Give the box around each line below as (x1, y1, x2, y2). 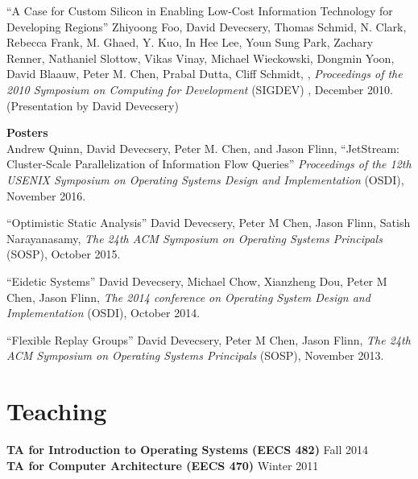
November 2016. (6, 187, 86, 204)
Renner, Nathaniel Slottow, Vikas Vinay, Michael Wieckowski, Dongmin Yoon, (6, 49, 395, 66)
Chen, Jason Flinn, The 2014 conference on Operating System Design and (6, 288, 370, 305)
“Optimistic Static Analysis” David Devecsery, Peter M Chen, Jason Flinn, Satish (6, 214, 411, 231)
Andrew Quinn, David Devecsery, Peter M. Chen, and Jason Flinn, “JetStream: (6, 139, 400, 156)
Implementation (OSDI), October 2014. (6, 304, 201, 321)
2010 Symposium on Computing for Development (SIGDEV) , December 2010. (6, 81, 393, 97)
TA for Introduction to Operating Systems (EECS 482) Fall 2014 (6, 441, 368, 457)
